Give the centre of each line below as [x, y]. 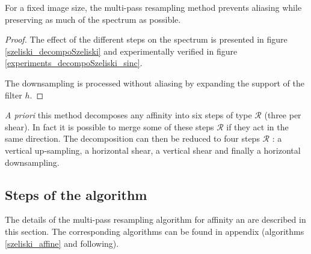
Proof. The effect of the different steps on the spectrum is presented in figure [146, 39]
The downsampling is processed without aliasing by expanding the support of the [155, 83]
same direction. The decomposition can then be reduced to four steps [132, 138]
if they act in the [257, 126]
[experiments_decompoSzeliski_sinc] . [74, 63]
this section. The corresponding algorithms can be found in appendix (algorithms [155, 231]
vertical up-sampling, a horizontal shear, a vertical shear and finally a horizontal [153, 150]
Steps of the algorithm [76, 194]
